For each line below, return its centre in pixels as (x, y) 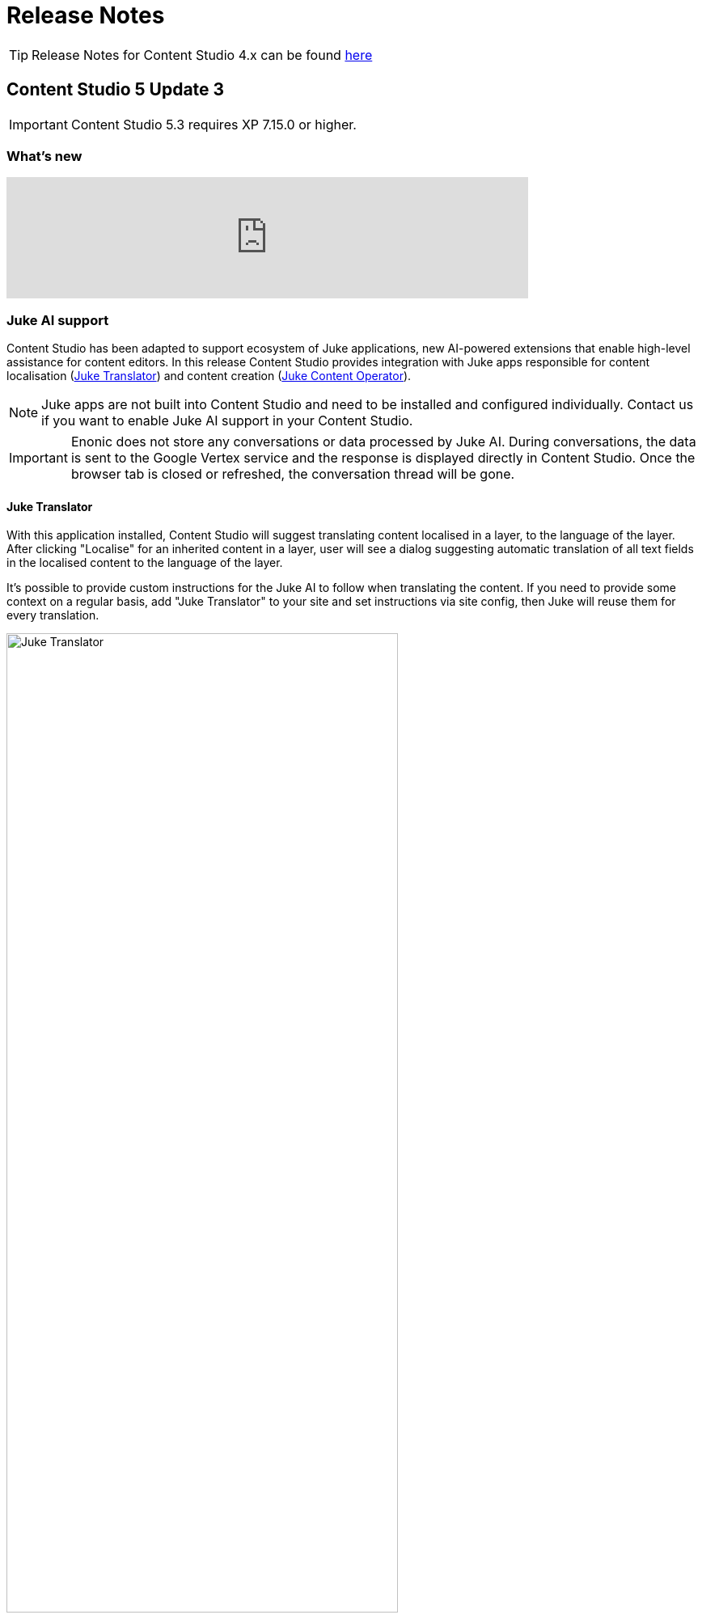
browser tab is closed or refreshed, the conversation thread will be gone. (293, 474)
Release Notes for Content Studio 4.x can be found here (202, 55)
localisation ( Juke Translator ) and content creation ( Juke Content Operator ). (209, 376)
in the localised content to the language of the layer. (145, 563)
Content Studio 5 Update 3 (116, 90)
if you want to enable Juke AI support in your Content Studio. (227, 421)
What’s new (44, 156)
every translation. (53, 615)
